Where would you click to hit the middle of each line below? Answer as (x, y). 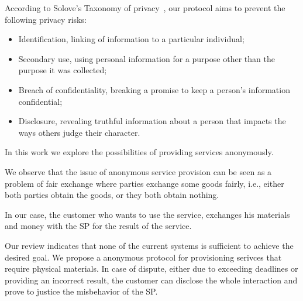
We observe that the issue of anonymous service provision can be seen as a (138, 171)
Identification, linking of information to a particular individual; (131, 39)
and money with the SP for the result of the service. (98, 226)
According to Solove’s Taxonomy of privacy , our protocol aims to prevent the (145, 8)
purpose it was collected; (63, 70)
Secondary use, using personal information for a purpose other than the (147, 58)
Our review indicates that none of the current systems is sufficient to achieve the (149, 245)
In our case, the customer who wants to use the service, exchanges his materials (147, 214)
